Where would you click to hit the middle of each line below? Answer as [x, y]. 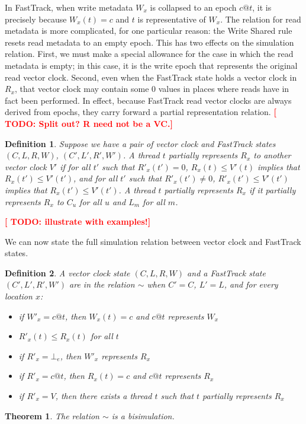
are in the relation [102, 284]
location [19, 296]
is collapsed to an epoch [193, 7]
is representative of [172, 19]
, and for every [251, 284]
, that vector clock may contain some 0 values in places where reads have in [152, 89]
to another [272, 155]
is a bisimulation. [143, 415]
